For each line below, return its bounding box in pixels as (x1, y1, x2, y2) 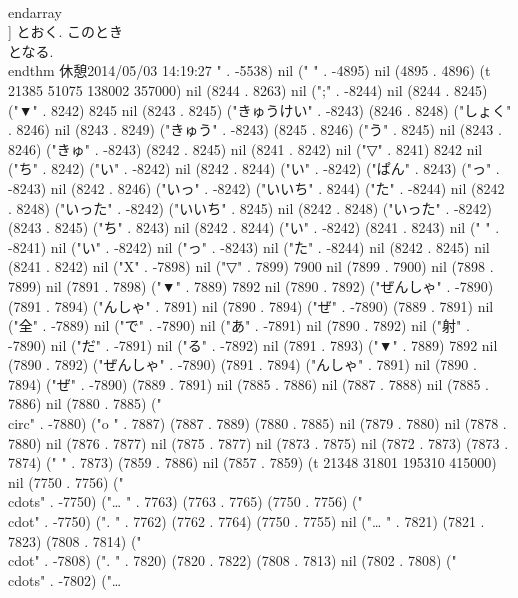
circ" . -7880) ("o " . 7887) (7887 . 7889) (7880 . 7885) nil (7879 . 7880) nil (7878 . (8, 413, 507, 434)
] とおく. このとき (8, 21, 124, 42)
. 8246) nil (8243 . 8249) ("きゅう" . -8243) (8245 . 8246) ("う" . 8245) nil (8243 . (8, 119, 502, 140)
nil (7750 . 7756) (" (8, 471, 124, 492)
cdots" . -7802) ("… (8, 569, 122, 590)
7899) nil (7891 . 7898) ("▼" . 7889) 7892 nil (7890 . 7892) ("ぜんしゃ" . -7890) (8, 275, 494, 296)
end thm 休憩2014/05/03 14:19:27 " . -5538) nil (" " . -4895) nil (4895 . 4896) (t (8, 60, 491, 81)
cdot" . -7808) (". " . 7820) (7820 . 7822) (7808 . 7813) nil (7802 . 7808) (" (8, 550, 457, 571)
